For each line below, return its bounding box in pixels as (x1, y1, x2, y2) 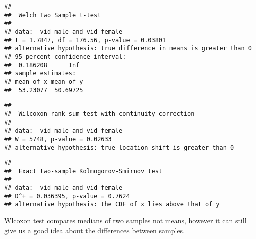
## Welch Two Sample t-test (4, 11, 101, 19)
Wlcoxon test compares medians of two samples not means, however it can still (4, 215, 247, 226)
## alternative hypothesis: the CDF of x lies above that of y (4, 201, 220, 208)
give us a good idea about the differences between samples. (4, 225, 185, 235)
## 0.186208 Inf (4, 61, 80, 69)
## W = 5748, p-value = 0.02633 (4, 135, 112, 143)
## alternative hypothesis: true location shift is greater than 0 (4, 144, 234, 151)
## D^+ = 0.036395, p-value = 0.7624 (4, 192, 130, 200)
